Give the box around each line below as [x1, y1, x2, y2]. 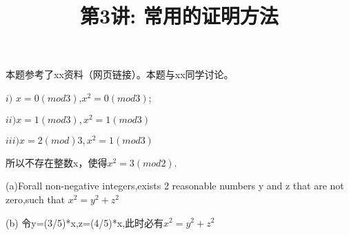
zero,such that [6, 191, 66, 206]
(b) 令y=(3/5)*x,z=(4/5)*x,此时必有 [6, 215, 164, 229]
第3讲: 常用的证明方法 [80, 1, 279, 30]
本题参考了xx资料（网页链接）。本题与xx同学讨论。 [6, 67, 234, 82]
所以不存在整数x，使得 [6, 155, 108, 169]
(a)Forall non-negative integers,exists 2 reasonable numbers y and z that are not [6, 178, 344, 193]
